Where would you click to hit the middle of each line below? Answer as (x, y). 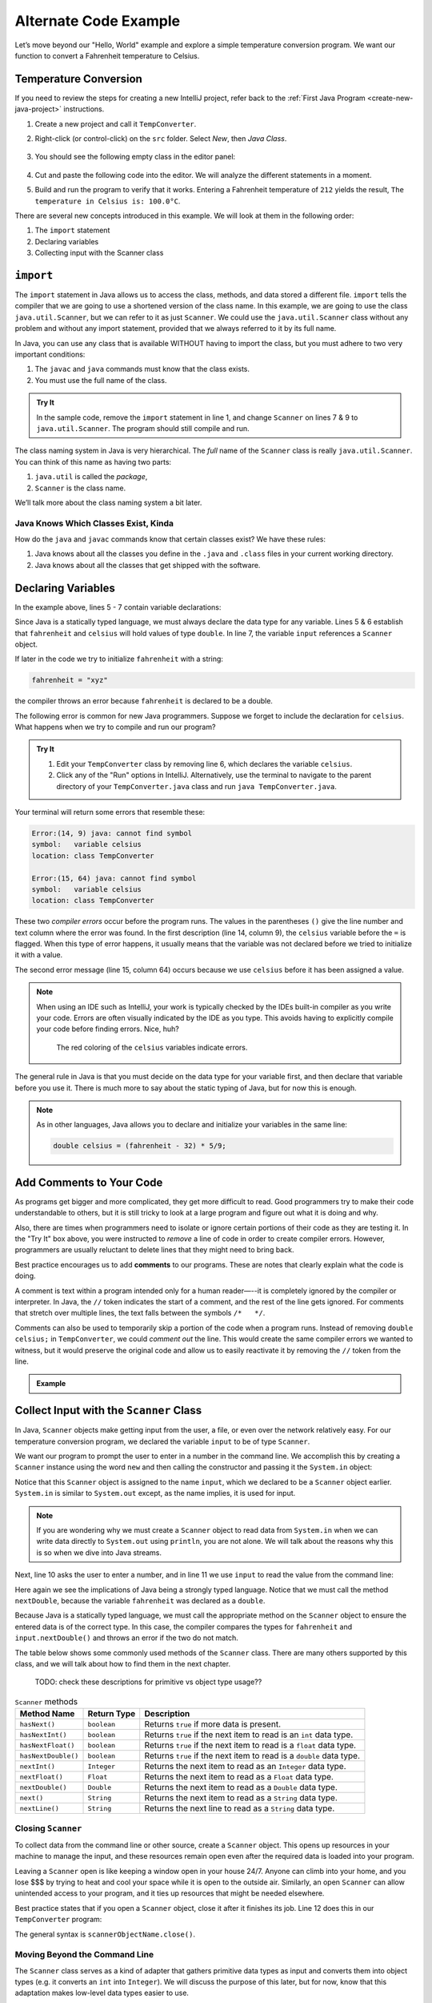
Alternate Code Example (97, 21)
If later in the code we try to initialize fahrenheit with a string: (119, 659)
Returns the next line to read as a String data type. (240, 1808)
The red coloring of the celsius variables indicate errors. (152, 1047)
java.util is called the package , (91, 477)
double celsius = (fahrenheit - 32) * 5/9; (140, 1146)
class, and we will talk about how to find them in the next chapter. (123, 1663)
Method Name (47, 1714)
